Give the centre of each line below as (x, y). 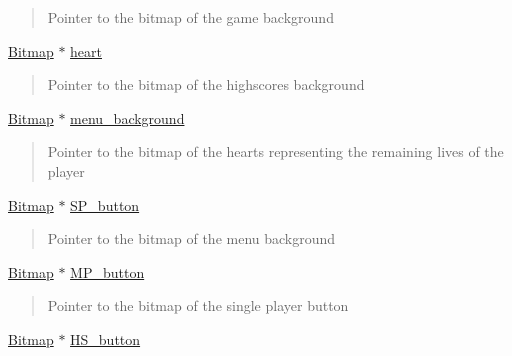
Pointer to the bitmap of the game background (190, 17)
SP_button (105, 204)
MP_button (107, 271)
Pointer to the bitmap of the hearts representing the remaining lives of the (275, 151)
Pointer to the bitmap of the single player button (198, 305)
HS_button (105, 338)
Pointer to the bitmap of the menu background (191, 238)
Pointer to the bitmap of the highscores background (206, 84)
